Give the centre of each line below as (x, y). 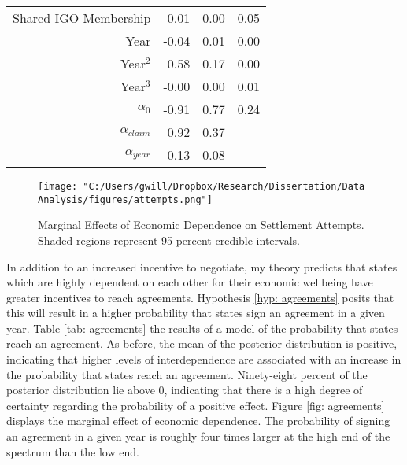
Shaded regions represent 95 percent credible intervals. (169, 240)
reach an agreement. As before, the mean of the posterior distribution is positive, (202, 343)
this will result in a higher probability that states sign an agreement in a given (196, 313)
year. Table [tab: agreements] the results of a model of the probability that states (202, 328)
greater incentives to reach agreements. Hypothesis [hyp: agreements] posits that (200, 297)
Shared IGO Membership (82, 18)
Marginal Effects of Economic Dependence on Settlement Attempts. (201, 225)
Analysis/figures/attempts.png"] (125, 199)
